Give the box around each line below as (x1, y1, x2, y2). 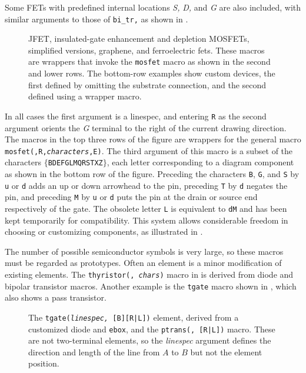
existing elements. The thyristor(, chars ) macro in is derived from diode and (5, 268, 294, 281)
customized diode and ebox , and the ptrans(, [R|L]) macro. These (28, 322, 275, 335)
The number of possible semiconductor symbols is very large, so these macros (5, 245, 284, 257)
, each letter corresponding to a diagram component (107, 156, 294, 168)
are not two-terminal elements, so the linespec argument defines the (28, 334, 271, 347)
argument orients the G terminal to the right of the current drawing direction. (5, 121, 287, 134)
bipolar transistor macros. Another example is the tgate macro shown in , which (5, 279, 297, 292)
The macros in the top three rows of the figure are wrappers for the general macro (5, 133, 301, 145)
